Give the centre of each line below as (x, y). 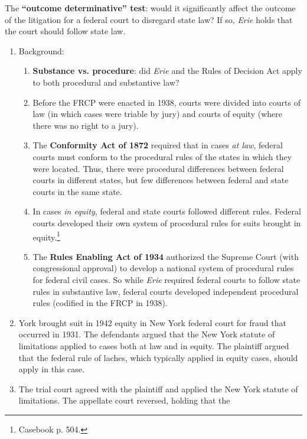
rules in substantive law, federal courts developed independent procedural (166, 291)
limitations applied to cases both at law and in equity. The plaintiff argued (154, 345)
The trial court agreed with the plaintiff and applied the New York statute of (158, 388)
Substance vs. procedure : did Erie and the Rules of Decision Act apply (167, 71)
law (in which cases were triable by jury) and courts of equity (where (157, 114)
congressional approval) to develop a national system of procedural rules (163, 268)
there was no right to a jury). (86, 125)
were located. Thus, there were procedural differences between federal (158, 168)
